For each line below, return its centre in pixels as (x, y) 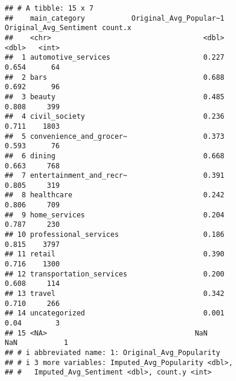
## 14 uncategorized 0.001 (115, 313)
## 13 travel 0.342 (115, 294)
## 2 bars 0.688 (115, 77)
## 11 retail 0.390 (115, 254)
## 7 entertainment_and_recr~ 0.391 (115, 176)
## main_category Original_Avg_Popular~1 (115, 18)
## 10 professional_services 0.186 (115, 235)
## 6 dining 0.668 (115, 156)
